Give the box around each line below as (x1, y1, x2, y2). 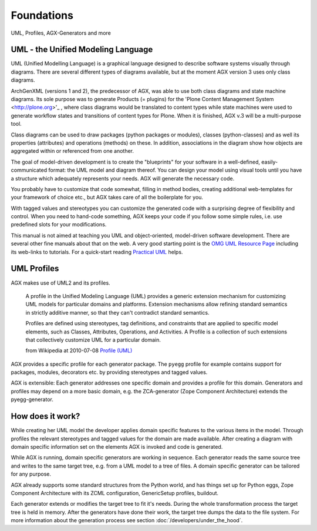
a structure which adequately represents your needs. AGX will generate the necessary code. (11, 175, 235, 182)
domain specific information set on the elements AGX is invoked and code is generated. (11, 443, 223, 450)
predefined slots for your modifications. (11, 221, 107, 228)
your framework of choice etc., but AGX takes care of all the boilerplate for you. (11, 194, 204, 201)
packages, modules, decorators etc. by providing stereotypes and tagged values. (11, 369, 208, 376)
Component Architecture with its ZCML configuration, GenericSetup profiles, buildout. (11, 489, 219, 496)
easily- (261, 158, 278, 165)
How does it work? (11, 412, 80, 422)
